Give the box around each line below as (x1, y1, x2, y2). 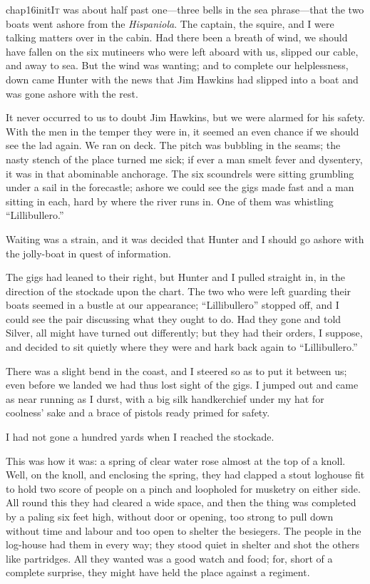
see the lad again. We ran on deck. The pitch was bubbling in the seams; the (6, 138, 341, 153)
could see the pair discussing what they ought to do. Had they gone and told (6, 311, 341, 326)
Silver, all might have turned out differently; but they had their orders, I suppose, (6, 325, 363, 340)
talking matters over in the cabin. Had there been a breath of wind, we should (6, 30, 348, 45)
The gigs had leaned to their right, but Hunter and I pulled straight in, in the (6, 270, 345, 285)
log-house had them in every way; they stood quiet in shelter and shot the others (6, 537, 359, 552)
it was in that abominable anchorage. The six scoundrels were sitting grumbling (6, 165, 354, 180)
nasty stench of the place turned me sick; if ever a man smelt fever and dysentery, (6, 151, 363, 166)
